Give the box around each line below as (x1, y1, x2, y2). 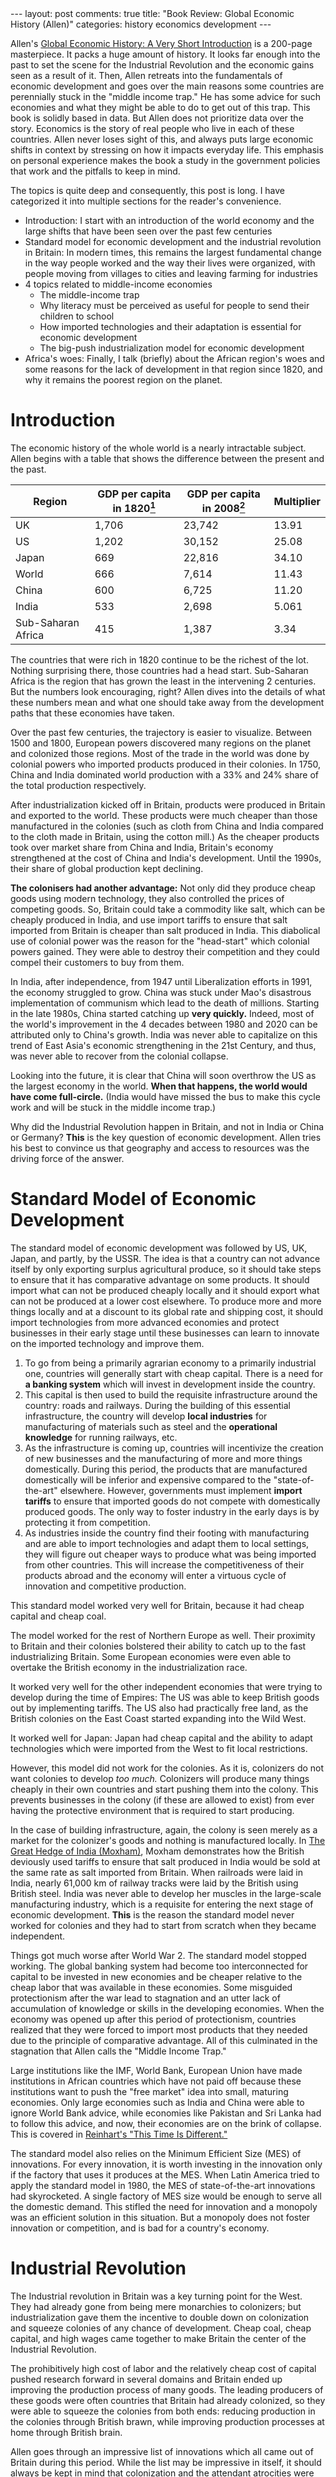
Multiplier (273, 494, 321, 508)
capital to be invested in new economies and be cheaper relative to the (10, 1971, 303, 1983)
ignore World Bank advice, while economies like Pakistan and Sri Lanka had (10, 2107, 322, 2119)
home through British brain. (10, 2427, 123, 2439)
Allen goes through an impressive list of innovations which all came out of (10, 2446, 314, 2458)
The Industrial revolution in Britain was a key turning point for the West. (10, 2290, 303, 2302)
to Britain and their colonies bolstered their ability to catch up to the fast (10, 1640, 307, 1652)
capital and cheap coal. (10, 1610, 107, 1622)
